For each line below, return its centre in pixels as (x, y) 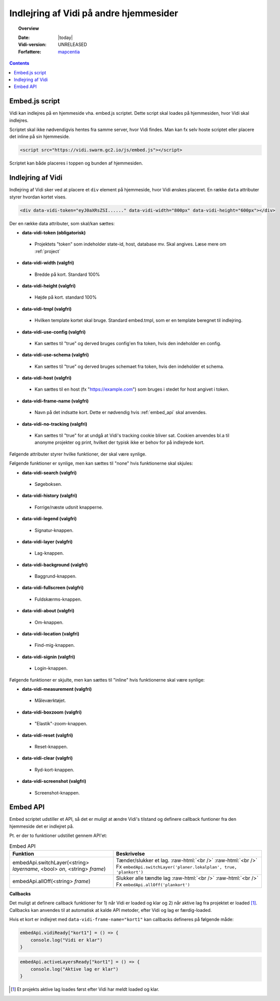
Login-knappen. (51, 669)
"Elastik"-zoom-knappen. (61, 724)
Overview (29, 28)
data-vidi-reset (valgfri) (47, 735)
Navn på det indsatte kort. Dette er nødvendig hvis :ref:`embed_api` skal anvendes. (121, 412)
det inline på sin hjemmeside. (40, 137)
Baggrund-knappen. (55, 576)
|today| (66, 37)
